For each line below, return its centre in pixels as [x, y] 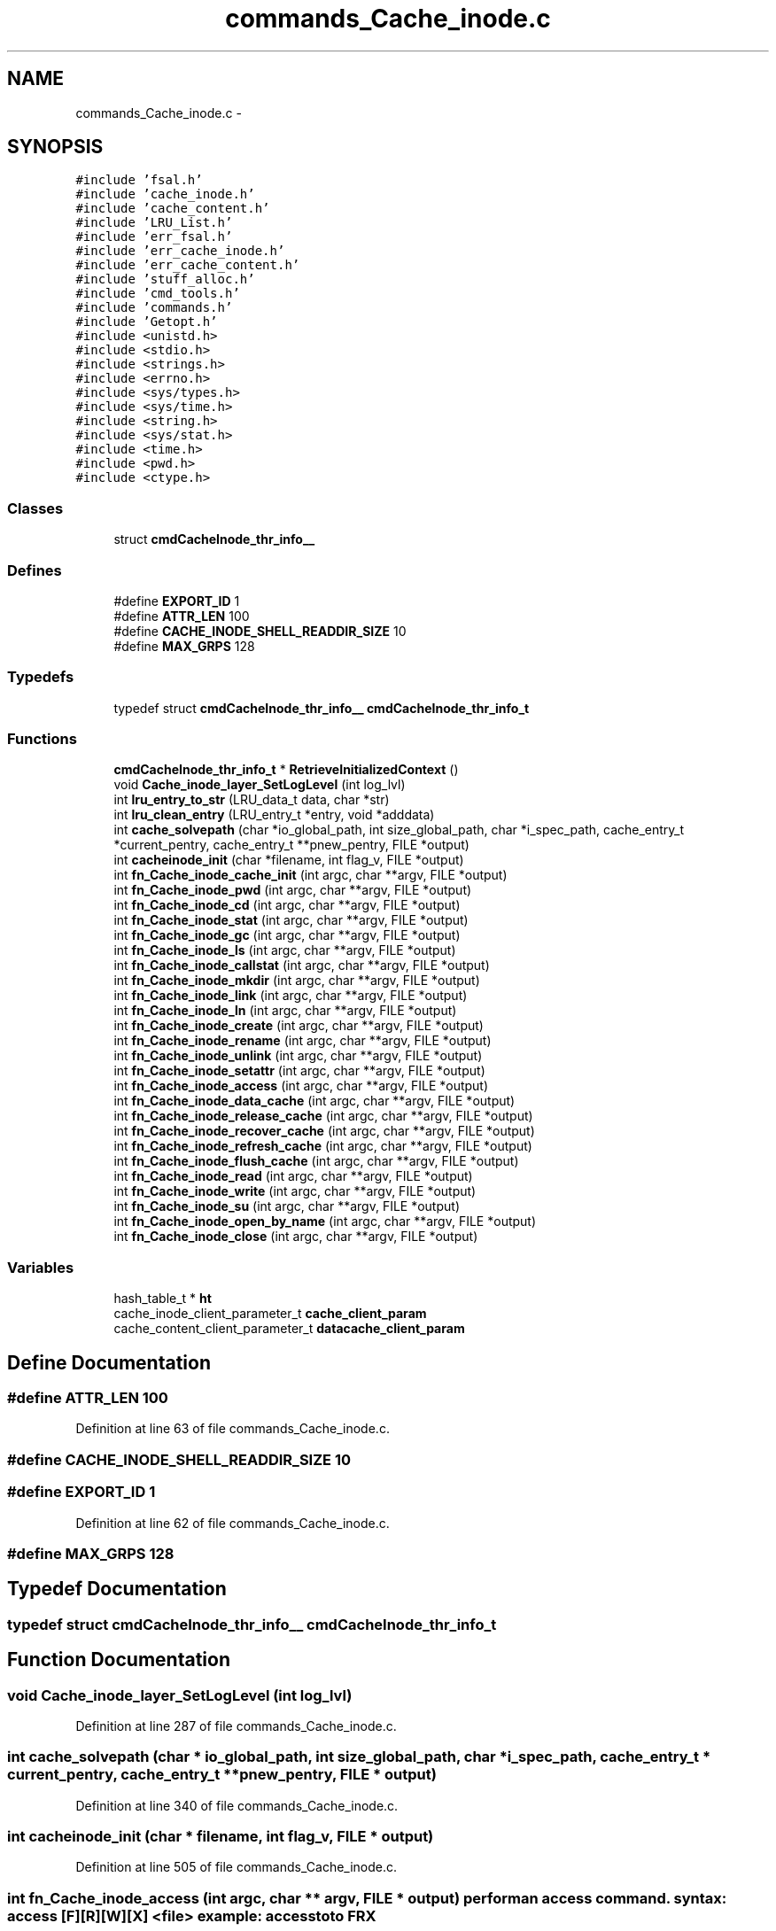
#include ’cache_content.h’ [173, 209]
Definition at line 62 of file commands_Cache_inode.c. [233, 1523]
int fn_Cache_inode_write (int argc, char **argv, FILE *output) [295, 1191]
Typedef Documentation [117, 1589]
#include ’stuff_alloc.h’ [165, 279]
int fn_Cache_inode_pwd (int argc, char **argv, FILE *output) [293, 890]
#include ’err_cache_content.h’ [188, 265]
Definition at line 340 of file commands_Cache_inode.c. [237, 1805]
